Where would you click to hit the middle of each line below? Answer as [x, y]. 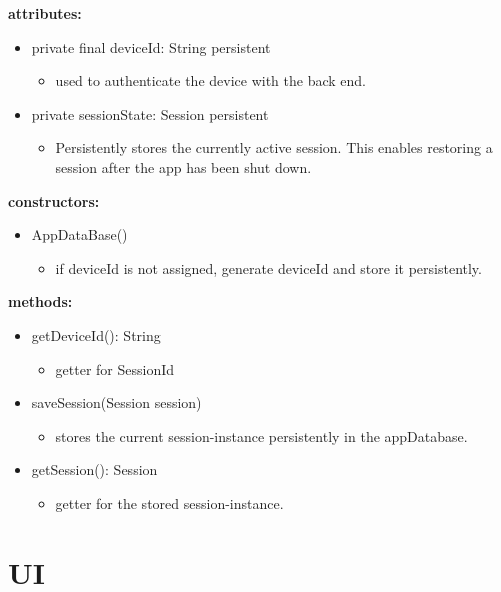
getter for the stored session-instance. [169, 502]
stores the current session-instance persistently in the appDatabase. [261, 435]
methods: [40, 301]
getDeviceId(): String [96, 334]
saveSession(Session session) [116, 402]
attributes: [45, 13]
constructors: [54, 200]
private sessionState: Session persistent [150, 113]
